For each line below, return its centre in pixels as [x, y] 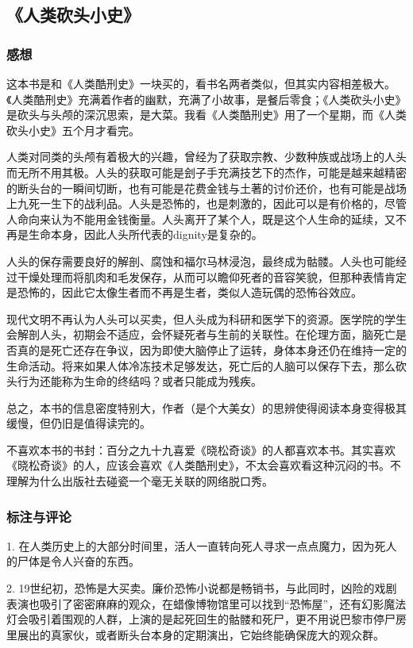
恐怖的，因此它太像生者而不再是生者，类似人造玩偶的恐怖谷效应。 [189, 292]
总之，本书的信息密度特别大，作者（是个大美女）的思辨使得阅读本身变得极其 [206, 407]
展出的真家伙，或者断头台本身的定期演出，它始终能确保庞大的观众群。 [201, 634]
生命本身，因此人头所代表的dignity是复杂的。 [145, 234]
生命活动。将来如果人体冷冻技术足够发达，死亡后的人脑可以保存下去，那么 [201, 365]
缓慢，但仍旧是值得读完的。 [79, 423]
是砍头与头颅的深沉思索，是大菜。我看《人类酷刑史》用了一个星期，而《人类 [206, 115]
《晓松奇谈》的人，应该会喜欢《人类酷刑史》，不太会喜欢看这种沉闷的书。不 [204, 465]
